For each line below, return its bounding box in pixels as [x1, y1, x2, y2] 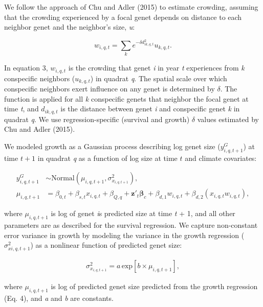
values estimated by [197, 113, 259, 124]
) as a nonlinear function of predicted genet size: [30, 240, 182, 250]
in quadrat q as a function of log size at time [37, 152, 178, 163]
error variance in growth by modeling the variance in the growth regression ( [4, 229, 245, 240]
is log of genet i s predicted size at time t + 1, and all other [51, 208, 235, 219]
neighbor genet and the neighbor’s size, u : [4, 21, 135, 32]
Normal [51, 175, 75, 182]
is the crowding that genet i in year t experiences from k [68, 62, 245, 73]
